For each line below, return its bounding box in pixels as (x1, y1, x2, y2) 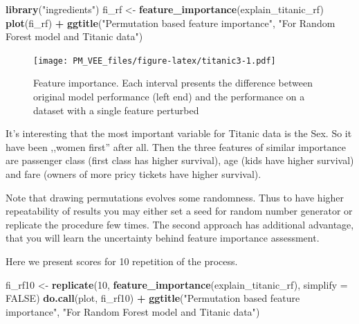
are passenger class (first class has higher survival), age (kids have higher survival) (6, 153, 354, 168)
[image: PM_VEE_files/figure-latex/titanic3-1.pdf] (33, 55, 276, 66)
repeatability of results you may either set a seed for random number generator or (6, 204, 353, 218)
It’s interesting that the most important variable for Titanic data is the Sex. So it (6, 126, 352, 141)
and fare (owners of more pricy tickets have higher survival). (6, 167, 261, 181)
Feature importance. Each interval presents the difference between (33, 75, 313, 90)
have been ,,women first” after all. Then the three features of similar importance (6, 139, 346, 154)
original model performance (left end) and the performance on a (33, 89, 305, 104)
